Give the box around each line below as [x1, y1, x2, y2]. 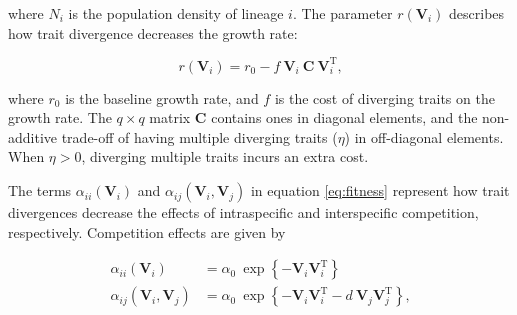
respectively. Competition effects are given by [8, 221, 286, 242]
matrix [149, 107, 191, 128]
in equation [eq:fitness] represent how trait [250, 180, 510, 201]
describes [449, 3, 505, 23]
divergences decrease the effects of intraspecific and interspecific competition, [8, 202, 479, 223]
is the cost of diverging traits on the [274, 87, 495, 108]
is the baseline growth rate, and [65, 87, 259, 108]
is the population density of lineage [68, 3, 284, 23]
